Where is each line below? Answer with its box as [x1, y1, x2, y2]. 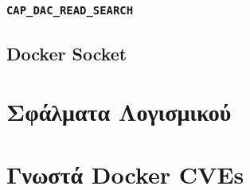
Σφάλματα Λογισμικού [6, 95, 232, 128]
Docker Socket [6, 41, 127, 65]
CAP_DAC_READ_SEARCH [6, 3, 134, 17]
